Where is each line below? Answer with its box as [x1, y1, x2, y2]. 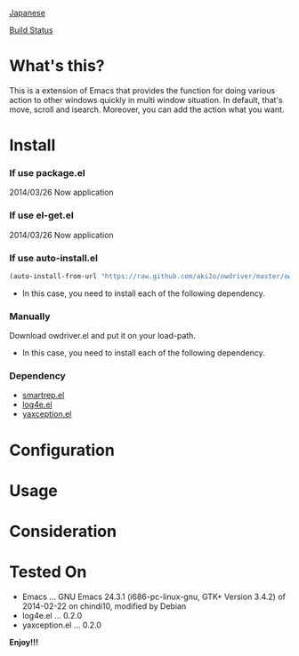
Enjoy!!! [9, 636, 38, 647]
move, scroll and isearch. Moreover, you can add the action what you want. [9, 104, 285, 115]
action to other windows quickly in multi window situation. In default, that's [9, 94, 283, 105]
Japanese [9, 8, 46, 18]
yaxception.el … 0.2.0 [21, 620, 102, 630]
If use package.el [9, 167, 86, 180]
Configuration [9, 440, 116, 460]
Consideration [9, 522, 117, 541]
